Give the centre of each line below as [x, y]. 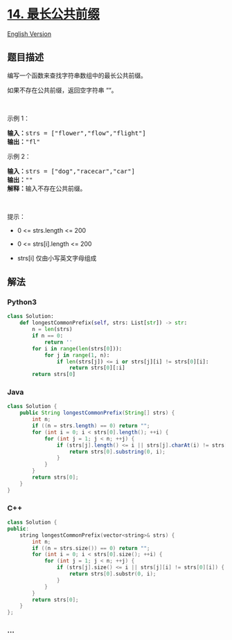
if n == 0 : [48, 336]
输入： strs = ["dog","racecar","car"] [71, 171]
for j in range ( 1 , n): [77, 355]
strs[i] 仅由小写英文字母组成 [57, 258]
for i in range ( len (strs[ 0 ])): [77, 348]
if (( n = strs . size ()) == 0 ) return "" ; [91, 548]
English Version [29, 34]
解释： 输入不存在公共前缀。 [47, 188]
